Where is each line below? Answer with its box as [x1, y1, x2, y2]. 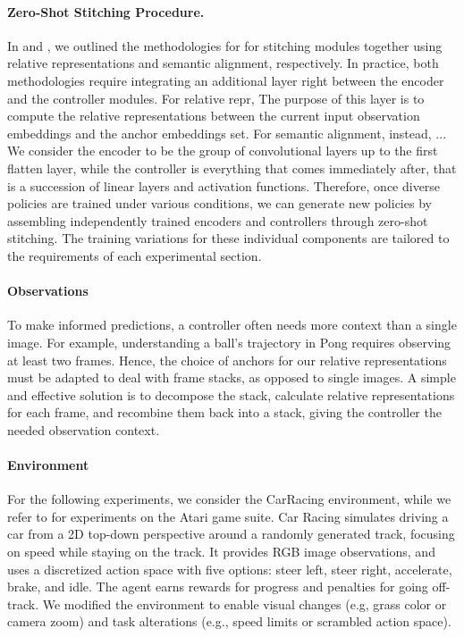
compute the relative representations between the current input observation [7, 106, 420, 125]
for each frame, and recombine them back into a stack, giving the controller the [7, 403, 442, 422]
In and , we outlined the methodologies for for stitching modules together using [7, 36, 443, 54]
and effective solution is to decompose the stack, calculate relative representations [7, 385, 455, 404]
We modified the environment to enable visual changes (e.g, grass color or [42, 594, 447, 613]
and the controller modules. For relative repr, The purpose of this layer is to [7, 88, 425, 107]
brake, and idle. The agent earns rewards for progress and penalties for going [7, 577, 428, 596]
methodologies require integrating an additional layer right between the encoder [7, 71, 444, 89]
